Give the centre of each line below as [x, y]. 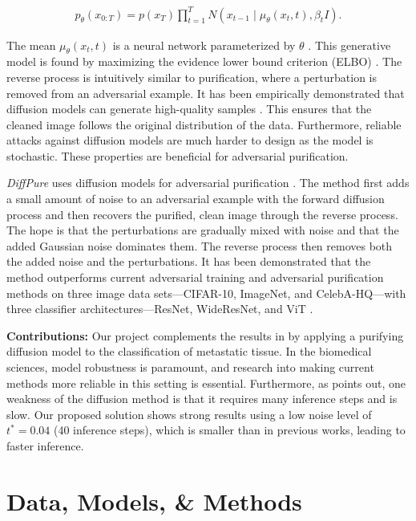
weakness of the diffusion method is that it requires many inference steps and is [202, 399]
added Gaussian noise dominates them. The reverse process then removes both [200, 245]
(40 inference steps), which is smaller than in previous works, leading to [229, 430]
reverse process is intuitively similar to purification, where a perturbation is [192, 77]
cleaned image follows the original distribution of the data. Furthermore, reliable [204, 124]
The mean [31, 45]
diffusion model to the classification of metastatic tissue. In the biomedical [189, 351]
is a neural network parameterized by [204, 45]
